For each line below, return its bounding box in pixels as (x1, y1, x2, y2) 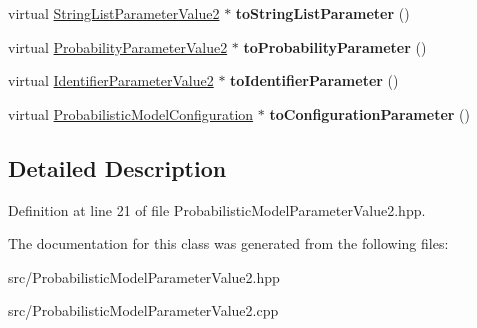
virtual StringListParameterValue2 (8, 3, 220, 23)
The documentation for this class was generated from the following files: (8, 233, 449, 254)
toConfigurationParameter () (269, 103, 470, 124)
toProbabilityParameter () (243, 36, 427, 57)
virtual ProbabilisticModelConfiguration (8, 103, 254, 124)
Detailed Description (8, 152, 227, 183)
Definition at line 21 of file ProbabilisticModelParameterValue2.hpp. (8, 199, 426, 220)
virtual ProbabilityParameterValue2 (8, 36, 228, 57)
